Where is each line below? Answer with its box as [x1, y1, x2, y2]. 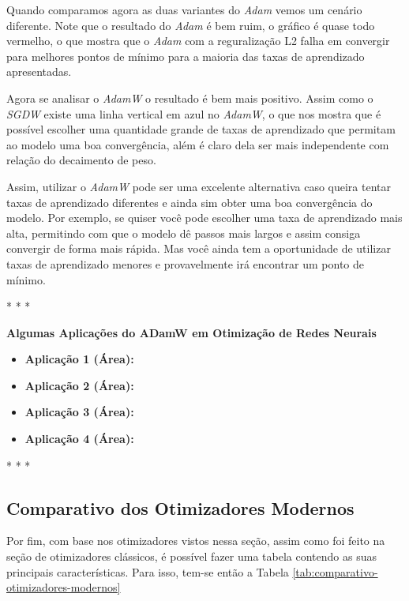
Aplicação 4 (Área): [24, 430, 134, 447]
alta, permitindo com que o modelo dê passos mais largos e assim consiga [6, 224, 361, 241]
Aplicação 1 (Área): [24, 351, 134, 367]
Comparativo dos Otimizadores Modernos [6, 495, 355, 520]
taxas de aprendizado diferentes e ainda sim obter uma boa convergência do [6, 193, 373, 210]
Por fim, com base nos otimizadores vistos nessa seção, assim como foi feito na [6, 532, 385, 549]
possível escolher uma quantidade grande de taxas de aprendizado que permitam [6, 121, 396, 137]
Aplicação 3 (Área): [24, 404, 134, 420]
